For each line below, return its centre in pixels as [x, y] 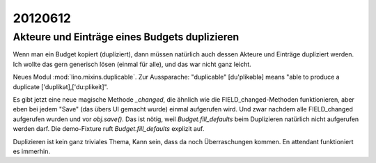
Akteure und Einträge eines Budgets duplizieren [126, 37]
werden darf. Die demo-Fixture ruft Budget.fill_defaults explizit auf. [109, 129]
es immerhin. [32, 151]
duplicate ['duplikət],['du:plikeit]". [61, 86]
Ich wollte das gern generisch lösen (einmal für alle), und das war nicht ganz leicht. [132, 64]
